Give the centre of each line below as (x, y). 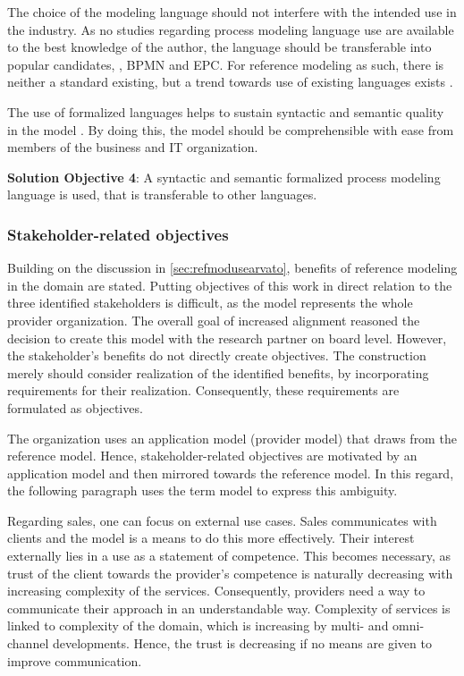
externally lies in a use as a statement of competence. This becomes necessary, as (229, 556)
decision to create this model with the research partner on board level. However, (227, 338)
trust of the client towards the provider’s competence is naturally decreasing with (230, 573)
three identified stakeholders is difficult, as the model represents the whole (210, 303)
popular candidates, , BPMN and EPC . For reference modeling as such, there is (226, 64)
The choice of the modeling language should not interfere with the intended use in (232, 12)
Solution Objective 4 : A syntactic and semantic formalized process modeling (224, 177)
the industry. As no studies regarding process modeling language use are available (231, 29)
